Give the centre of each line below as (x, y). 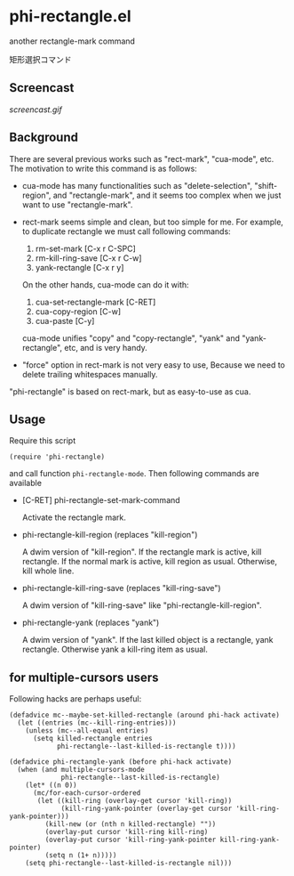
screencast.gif (36, 109)
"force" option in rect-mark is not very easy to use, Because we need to (154, 365)
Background (44, 138)
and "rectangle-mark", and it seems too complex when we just (167, 195)
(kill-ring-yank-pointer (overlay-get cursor (147, 809)
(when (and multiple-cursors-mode (81, 770)
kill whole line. (48, 571)
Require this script (43, 441)
